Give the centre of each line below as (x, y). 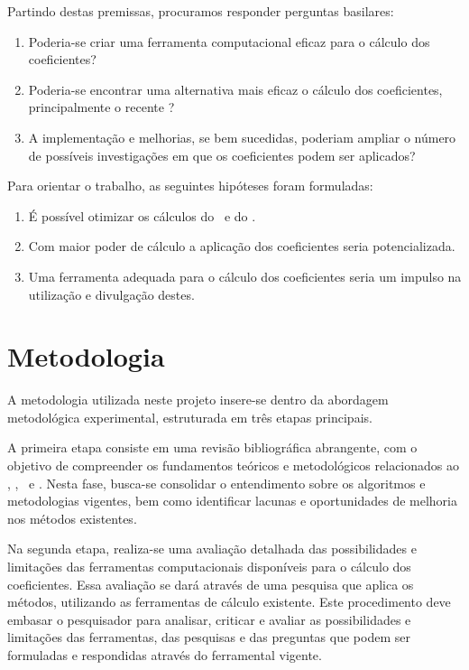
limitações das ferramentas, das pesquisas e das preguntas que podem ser (209, 637)
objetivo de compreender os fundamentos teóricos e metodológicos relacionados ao (234, 465)
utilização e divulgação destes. (111, 294)
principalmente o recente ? (101, 107)
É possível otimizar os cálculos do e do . (142, 215)
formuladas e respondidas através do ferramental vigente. (165, 654)
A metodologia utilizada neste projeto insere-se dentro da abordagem (198, 400)
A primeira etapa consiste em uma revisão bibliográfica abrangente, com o (212, 447)
